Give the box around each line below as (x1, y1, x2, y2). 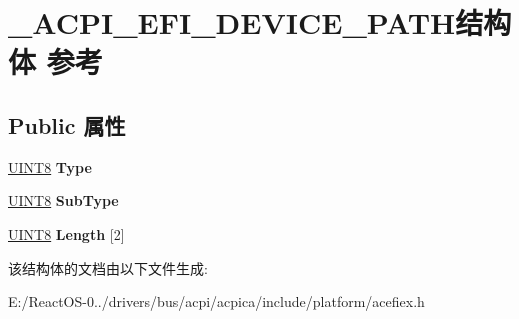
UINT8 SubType (8, 190, 119, 211)
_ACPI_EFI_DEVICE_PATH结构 (8, 2, 512, 43)
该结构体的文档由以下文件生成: (8, 257, 208, 278)
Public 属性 (8, 109, 126, 140)
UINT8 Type (8, 156, 92, 177)
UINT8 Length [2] (8, 223, 125, 244)
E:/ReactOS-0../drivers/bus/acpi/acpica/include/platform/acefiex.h (8, 291, 425, 312)
